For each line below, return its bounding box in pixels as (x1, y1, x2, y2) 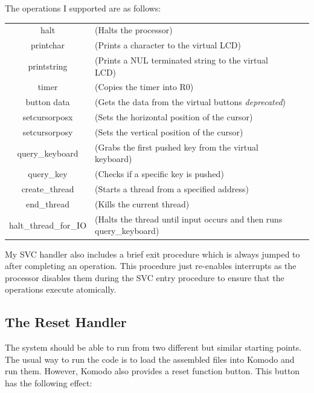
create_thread (21, 183, 74, 195)
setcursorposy (22, 126, 73, 138)
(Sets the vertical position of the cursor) (95, 126, 243, 138)
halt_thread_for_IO (9, 218, 87, 231)
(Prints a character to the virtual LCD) (95, 39, 241, 51)
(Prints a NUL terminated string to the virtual (95, 54, 269, 67)
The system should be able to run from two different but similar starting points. (5, 341, 302, 354)
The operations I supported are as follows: (5, 2, 161, 14)
